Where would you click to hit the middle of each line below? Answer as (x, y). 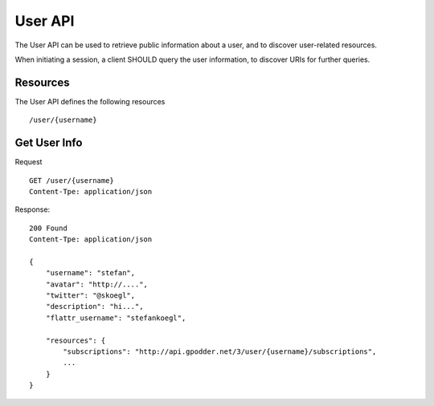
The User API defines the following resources (90, 101)
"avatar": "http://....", (97, 284)
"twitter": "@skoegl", (90, 296)
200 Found (48, 228)
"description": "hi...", (94, 307)
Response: (33, 209)
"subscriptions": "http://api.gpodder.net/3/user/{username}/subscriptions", (220, 352)
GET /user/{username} (72, 180)
